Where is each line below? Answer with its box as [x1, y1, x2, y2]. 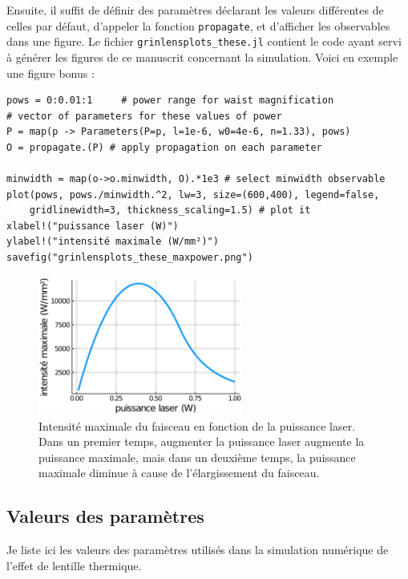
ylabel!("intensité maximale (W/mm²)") [6, 236, 219, 248]
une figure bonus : [6, 64, 95, 81]
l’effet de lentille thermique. [6, 557, 142, 573]
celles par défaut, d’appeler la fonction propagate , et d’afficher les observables [6, 17, 390, 34]
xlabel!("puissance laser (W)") [6, 220, 179, 232]
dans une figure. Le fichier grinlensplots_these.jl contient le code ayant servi [6, 33, 402, 50]
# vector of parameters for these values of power [6, 110, 282, 122]
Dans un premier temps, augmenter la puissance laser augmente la [38, 433, 365, 450]
